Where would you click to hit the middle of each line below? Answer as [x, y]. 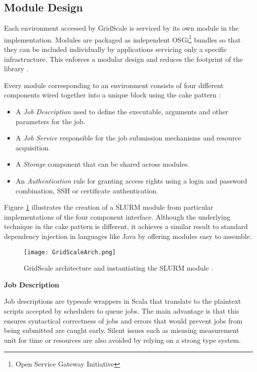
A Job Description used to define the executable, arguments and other [122, 112]
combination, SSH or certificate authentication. [87, 190]
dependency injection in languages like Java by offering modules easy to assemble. [128, 236]
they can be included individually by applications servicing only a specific [116, 49]
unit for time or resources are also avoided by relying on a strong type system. [123, 340]
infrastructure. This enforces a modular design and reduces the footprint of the [124, 59]
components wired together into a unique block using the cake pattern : [112, 95]
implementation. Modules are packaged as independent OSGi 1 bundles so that [122, 39]
